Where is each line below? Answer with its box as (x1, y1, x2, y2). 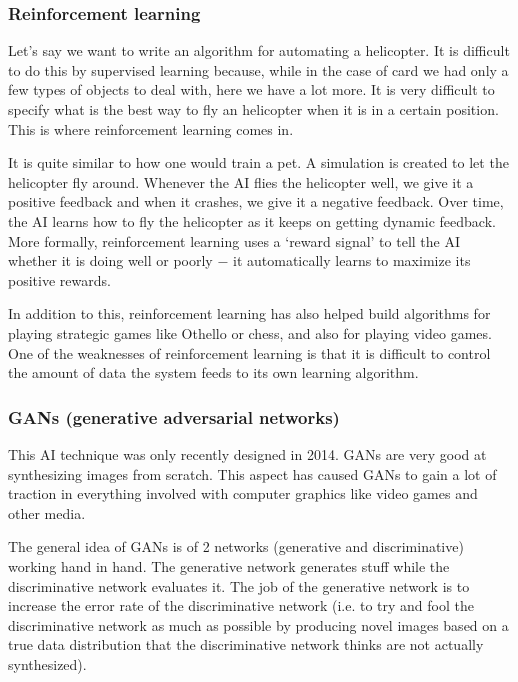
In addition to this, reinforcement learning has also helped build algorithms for (8, 303, 491, 324)
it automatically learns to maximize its (233, 250, 471, 271)
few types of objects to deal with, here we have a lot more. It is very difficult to (8, 79, 495, 100)
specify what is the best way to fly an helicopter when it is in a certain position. (8, 99, 499, 119)
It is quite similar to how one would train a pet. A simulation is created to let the (8, 152, 509, 173)
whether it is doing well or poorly (8, 250, 213, 271)
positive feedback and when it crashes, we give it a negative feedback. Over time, (8, 191, 504, 212)
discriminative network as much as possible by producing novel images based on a (8, 614, 509, 635)
